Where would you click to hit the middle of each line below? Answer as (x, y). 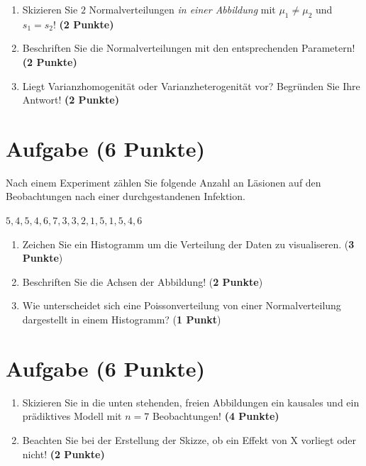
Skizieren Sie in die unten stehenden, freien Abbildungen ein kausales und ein (191, 402)
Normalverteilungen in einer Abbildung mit (182, 9)
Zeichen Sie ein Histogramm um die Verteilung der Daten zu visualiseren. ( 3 (188, 244)
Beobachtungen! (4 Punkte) (216, 416)
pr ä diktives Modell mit (72, 416)
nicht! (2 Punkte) (63, 454)
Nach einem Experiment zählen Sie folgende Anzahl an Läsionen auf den (163, 182)
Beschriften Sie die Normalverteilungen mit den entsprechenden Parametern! (189, 48)
